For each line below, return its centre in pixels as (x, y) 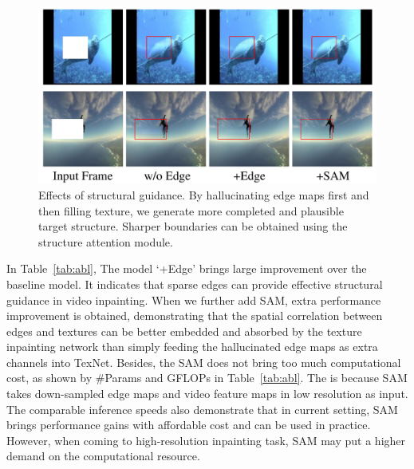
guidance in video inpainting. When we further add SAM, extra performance (194, 300)
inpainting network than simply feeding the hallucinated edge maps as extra (192, 347)
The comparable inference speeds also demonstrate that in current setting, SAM (202, 409)
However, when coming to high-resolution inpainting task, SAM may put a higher (206, 440)
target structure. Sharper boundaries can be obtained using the (193, 226)
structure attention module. (106, 241)
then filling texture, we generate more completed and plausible (191, 210)
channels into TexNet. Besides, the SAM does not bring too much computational (204, 362)
